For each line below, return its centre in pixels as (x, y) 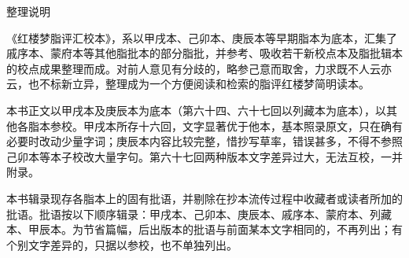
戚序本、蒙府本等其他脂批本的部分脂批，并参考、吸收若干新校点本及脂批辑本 (204, 53)
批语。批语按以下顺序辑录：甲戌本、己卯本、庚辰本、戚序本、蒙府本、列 (193, 214)
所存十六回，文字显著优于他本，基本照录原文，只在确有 (259, 125)
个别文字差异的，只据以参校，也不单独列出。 (122, 244)
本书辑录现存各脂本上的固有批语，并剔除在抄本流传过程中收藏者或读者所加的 (204, 198)
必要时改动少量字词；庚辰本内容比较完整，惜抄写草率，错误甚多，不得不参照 (204, 141)
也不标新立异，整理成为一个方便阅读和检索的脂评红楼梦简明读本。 (199, 84)
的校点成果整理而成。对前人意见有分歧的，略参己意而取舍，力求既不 (182, 68)
